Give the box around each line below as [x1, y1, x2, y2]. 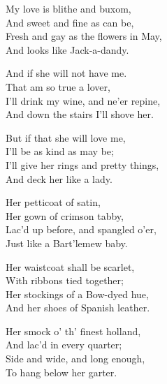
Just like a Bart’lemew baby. [6, 235, 128, 250]
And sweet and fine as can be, [6, 15, 134, 29]
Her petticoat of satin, [6, 195, 101, 209]
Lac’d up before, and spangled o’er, [6, 222, 157, 237]
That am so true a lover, [6, 79, 110, 94]
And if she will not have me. [6, 66, 127, 80]
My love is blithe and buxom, [6, 1, 131, 15]
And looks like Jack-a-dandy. [6, 42, 129, 57]
